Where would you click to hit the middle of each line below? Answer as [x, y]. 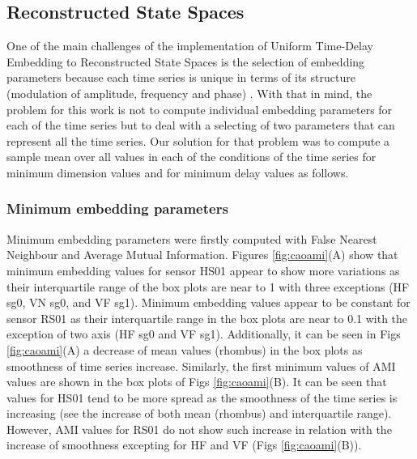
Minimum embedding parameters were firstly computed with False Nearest [192, 238]
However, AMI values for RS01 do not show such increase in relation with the [199, 429]
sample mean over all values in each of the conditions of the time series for [191, 157]
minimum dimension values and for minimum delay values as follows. [178, 172]
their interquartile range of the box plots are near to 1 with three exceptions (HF [208, 286]
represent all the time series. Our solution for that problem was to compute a [198, 140]
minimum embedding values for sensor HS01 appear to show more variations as [203, 270]
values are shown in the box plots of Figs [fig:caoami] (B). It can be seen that [197, 382]
